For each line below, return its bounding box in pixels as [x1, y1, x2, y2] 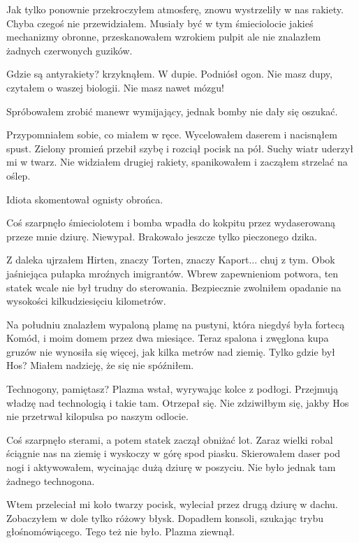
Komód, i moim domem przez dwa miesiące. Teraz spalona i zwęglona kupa [6, 331, 329, 345]
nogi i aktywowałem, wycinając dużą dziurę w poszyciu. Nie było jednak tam [6, 460, 336, 475]
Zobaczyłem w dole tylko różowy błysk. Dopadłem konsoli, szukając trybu [6, 510, 324, 525]
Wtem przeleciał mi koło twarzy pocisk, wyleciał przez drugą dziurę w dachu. [6, 497, 338, 512]
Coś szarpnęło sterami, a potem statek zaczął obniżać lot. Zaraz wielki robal [6, 432, 333, 447]
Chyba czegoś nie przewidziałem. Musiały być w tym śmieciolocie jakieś [6, 15, 314, 30]
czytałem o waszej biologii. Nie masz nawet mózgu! [6, 80, 225, 94]
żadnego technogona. [6, 473, 95, 488]
